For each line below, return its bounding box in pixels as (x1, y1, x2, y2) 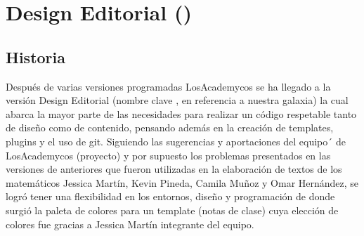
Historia (6, 46, 65, 67)
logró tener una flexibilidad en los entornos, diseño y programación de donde (6, 189, 335, 204)
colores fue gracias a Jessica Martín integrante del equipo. (6, 216, 254, 231)
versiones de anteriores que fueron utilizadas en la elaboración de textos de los (6, 162, 342, 176)
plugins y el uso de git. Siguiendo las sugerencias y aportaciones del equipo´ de (6, 133, 346, 148)
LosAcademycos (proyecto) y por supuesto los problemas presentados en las (6, 147, 331, 162)
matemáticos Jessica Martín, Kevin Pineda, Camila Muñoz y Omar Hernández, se (6, 175, 359, 190)
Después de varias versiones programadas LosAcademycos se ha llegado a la (6, 79, 331, 93)
